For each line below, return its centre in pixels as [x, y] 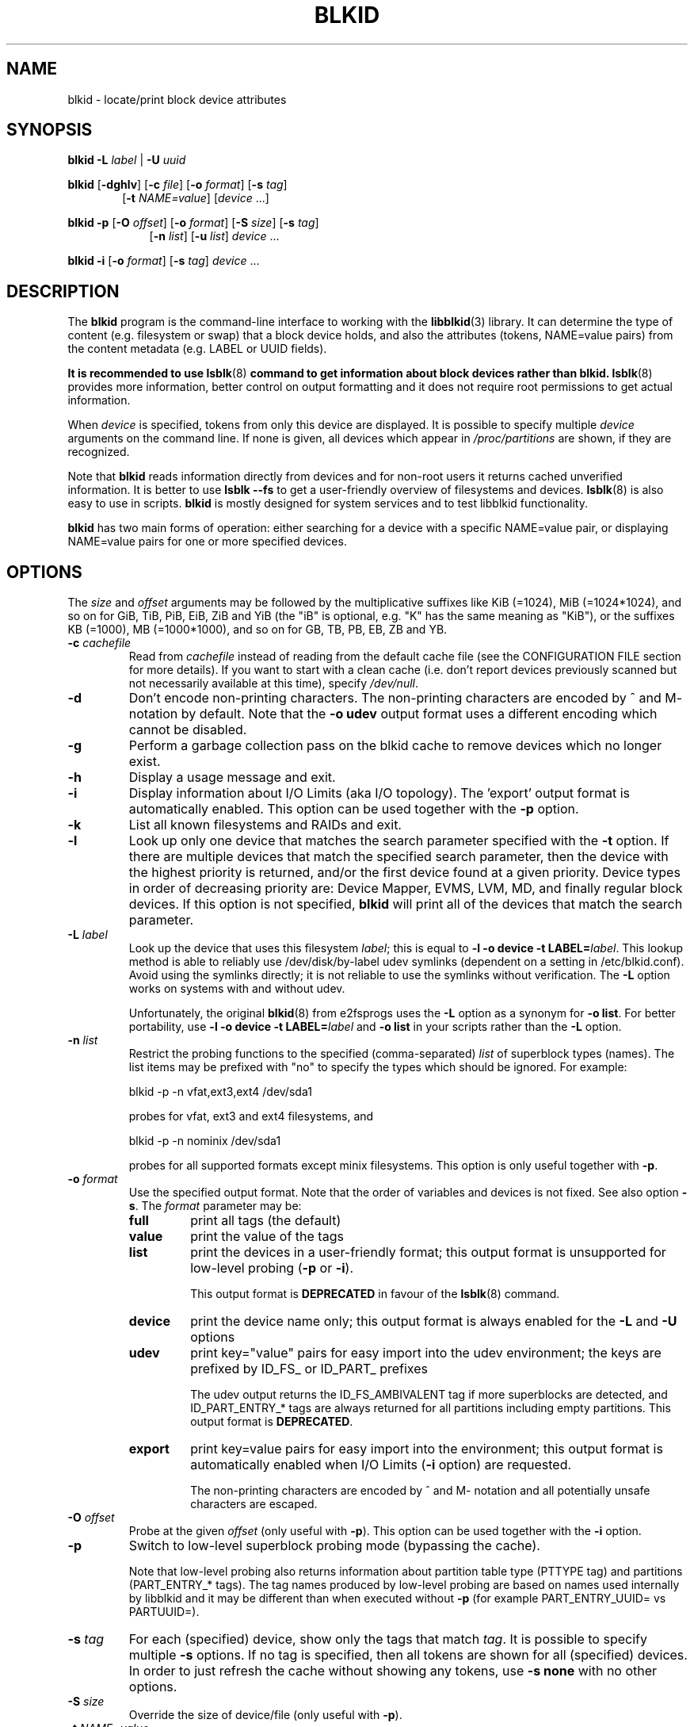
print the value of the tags [267, 1237]
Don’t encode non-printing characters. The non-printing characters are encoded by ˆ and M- [405, 698]
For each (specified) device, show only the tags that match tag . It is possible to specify [388, 1639]
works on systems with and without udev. [237, 989]
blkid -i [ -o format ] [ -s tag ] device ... [164, 261]
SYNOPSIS [50, 130]
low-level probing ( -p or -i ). [272, 1268]
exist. [145, 762]
